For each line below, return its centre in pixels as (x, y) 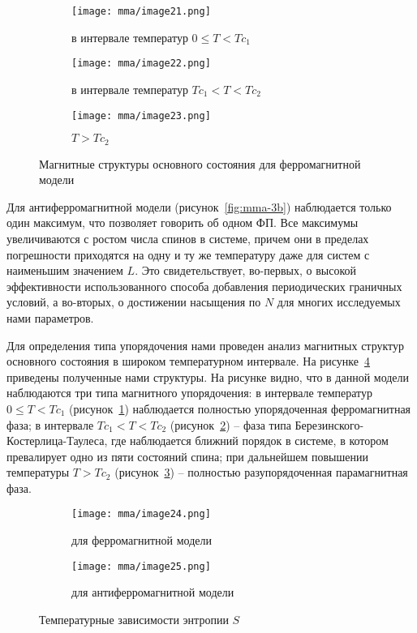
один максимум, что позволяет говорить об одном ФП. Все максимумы (183, 222)
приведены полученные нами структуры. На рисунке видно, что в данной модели (208, 376)
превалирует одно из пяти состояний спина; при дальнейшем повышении (187, 456)
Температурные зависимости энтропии (134, 619)
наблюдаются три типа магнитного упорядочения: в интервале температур (190, 393)
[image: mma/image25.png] (141, 566)
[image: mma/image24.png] (141, 514)
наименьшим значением (65, 270)
